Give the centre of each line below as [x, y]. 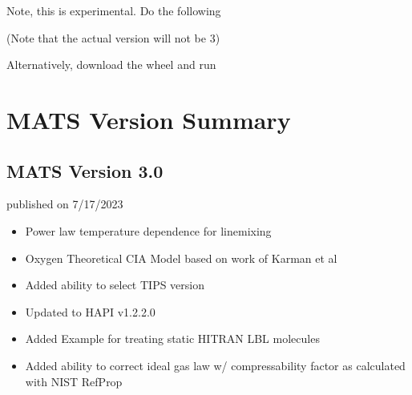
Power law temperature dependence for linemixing [148, 230]
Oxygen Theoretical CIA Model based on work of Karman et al [181, 258]
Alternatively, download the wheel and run [111, 64]
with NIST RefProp [74, 381]
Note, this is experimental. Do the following [114, 10]
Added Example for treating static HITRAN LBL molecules [172, 339]
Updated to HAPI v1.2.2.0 [90, 311]
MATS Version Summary [149, 119]
